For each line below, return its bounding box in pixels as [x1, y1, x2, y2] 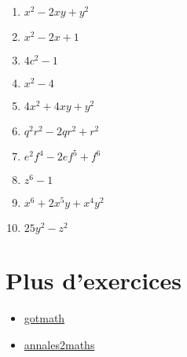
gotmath [24, 310, 65, 326]
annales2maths [24, 336, 95, 352]
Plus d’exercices [5, 264, 181, 296]
